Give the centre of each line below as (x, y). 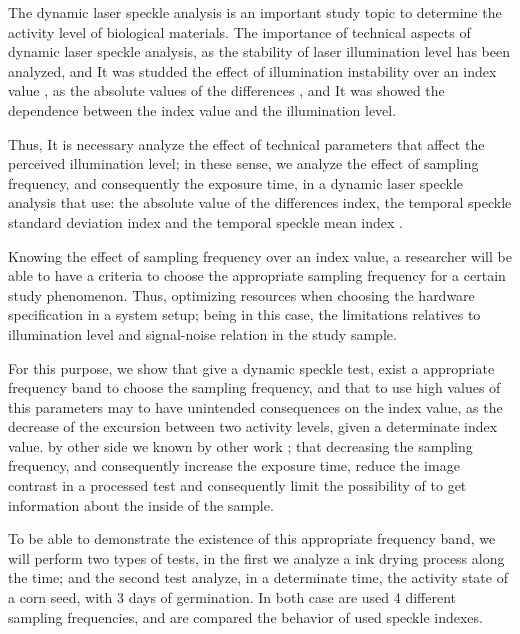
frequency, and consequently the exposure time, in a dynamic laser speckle (236, 182)
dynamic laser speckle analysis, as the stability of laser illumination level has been (259, 51)
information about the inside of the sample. (141, 504)
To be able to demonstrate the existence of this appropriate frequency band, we (252, 538)
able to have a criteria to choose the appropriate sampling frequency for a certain (257, 275)
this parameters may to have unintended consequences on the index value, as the (255, 406)
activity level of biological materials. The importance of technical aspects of (239, 31)
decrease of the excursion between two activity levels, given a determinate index (253, 426)
